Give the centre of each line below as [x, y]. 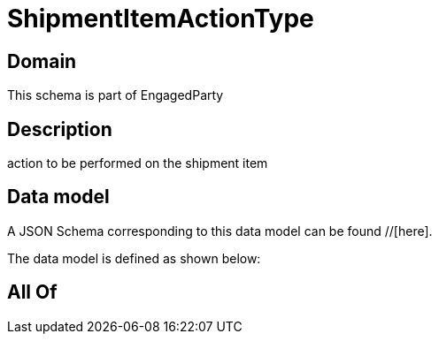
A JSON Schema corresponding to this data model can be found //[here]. [220, 231]
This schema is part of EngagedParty [116, 95]
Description [60, 129]
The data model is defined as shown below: [134, 258]
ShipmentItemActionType [161, 19]
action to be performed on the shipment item [138, 163]
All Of [32, 292]
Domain [42, 61]
